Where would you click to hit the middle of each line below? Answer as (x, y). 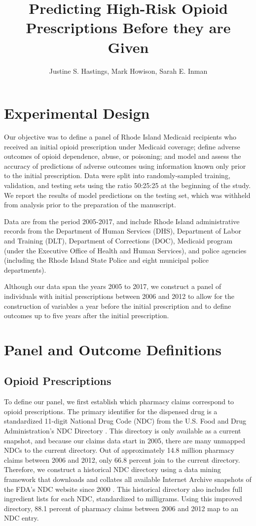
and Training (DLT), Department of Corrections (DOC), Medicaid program (118, 240)
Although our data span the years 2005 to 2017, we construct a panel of (113, 286)
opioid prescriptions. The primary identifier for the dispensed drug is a (111, 411)
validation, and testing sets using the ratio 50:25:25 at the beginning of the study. (128, 185)
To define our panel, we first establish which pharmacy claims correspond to (119, 402)
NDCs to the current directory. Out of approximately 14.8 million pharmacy (119, 450)
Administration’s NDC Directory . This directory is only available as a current (123, 431)
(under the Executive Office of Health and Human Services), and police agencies (125, 250)
